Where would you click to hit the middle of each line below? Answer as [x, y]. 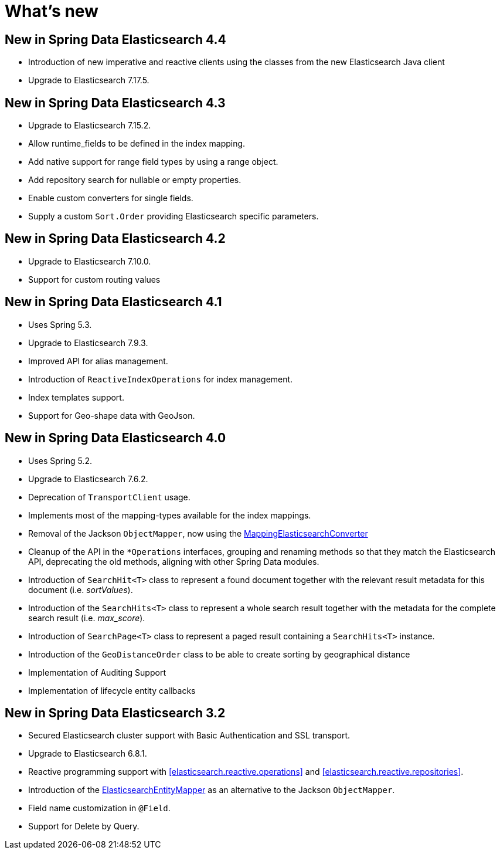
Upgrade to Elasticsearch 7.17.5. [89, 80]
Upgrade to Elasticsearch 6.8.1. [88, 754]
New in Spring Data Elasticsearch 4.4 [115, 39]
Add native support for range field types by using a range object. [153, 162]
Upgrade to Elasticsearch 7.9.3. [88, 343]
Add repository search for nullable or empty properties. [135, 180]
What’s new [52, 11]
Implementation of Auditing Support [97, 672]
